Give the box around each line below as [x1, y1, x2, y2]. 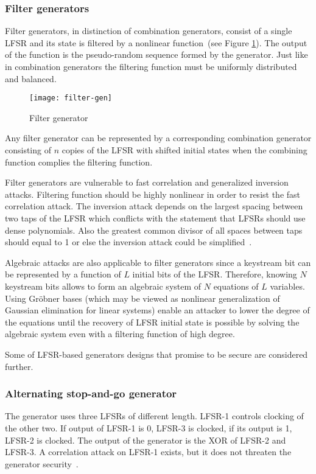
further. [5, 360, 33, 372]
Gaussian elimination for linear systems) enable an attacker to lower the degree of [5, 304, 310, 316]
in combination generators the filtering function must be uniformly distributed [5, 60, 297, 72]
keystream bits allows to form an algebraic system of [5, 279, 202, 292]
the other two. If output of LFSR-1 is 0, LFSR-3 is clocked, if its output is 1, [5, 421, 292, 434]
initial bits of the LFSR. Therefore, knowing [132, 268, 297, 281]
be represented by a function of [5, 268, 121, 281]
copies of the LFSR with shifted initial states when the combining [61, 144, 307, 156]
